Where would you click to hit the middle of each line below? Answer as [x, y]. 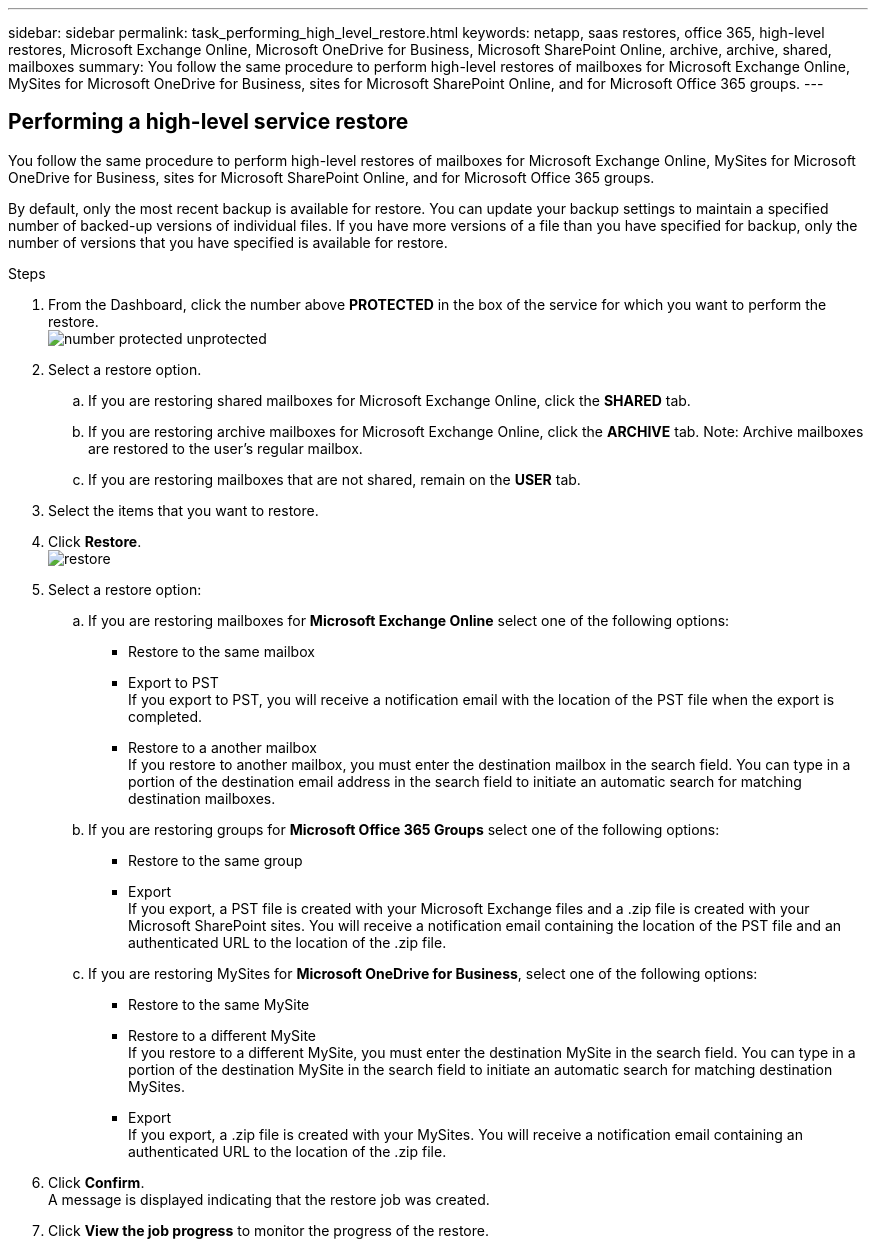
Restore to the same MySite [219, 1004]
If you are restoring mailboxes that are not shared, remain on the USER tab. [334, 479]
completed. [165, 716]
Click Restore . [95, 541]
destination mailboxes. [202, 798]
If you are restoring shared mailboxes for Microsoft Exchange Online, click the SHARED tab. [389, 400]
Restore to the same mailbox [221, 651]
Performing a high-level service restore [208, 122]
